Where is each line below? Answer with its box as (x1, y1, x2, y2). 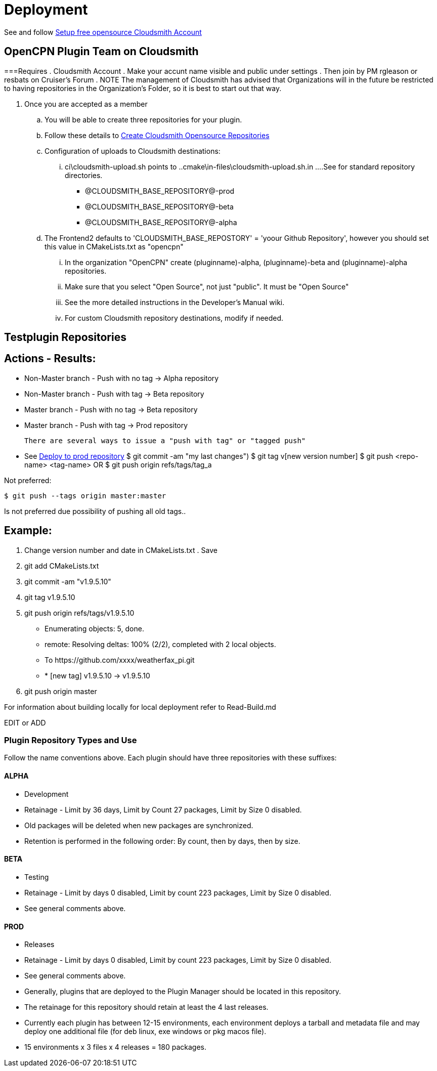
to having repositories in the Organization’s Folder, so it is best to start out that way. (4, 83, 282, 93)
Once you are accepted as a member (24, 99, 148, 108)
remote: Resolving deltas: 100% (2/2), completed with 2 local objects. (45, 639, 276, 649)
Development (24, 789, 69, 798)
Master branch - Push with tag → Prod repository (24, 420, 188, 430)
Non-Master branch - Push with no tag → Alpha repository (24, 373, 219, 382)
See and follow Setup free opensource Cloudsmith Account (4, 27, 202, 36)
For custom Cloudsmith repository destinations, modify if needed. (65, 313, 284, 322)
